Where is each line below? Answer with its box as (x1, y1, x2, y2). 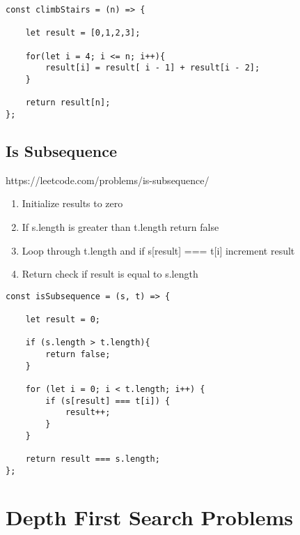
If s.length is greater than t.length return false (22, 219, 219, 234)
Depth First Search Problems (6, 503, 294, 532)
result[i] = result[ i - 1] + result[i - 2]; (45, 63, 260, 73)
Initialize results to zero (22, 196, 123, 211)
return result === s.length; (25, 453, 160, 464)
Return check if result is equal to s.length (22, 266, 198, 281)
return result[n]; (25, 98, 111, 108)
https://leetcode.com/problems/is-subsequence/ (6, 172, 210, 187)
